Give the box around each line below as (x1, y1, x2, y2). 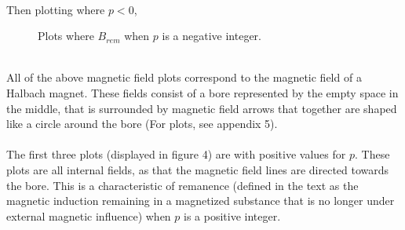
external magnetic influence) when (6, 207, 171, 224)
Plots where (38, 27, 94, 44)
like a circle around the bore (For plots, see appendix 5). (6, 115, 278, 132)
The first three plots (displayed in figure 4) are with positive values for (6, 146, 346, 162)
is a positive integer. (184, 207, 281, 224)
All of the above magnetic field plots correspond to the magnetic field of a (6, 69, 362, 86)
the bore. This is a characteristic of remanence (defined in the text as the (6, 177, 359, 193)
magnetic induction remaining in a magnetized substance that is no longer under (6, 192, 395, 209)
